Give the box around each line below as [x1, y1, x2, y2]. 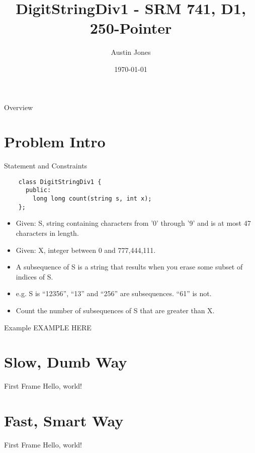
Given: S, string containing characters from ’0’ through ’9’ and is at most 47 [16, 218, 251, 228]
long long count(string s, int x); [33, 195, 152, 203]
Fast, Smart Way [4, 410, 124, 431]
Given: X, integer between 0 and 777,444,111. [16, 244, 156, 255]
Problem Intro [4, 131, 106, 152]
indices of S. [16, 271, 53, 282]
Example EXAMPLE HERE [4, 322, 92, 332]
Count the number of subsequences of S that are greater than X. [16, 305, 215, 315]
